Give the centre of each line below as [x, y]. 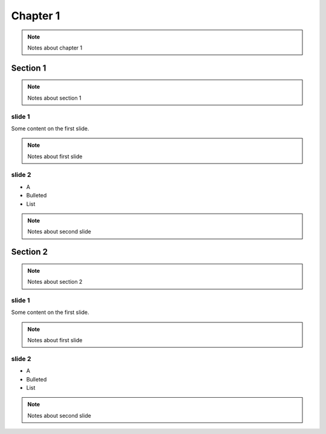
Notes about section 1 [54, 98]
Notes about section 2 [55, 282]
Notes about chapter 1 [55, 48]
